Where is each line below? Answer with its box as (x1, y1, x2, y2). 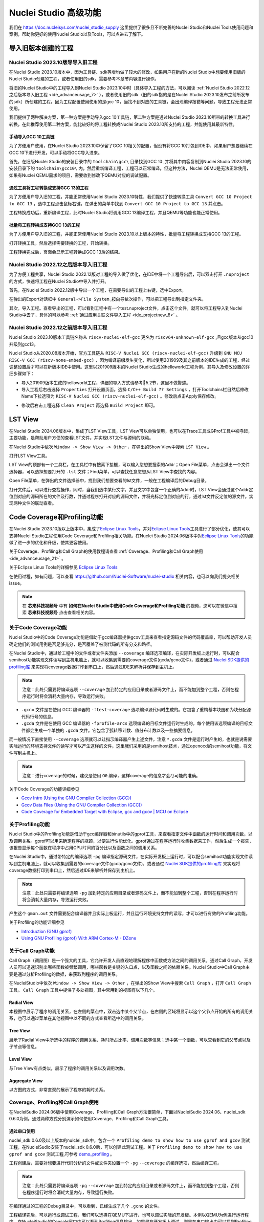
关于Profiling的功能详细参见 (9, 919, 65, 925)
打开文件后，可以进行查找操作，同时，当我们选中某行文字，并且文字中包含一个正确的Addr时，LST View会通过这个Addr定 (9, 486, 254, 492)
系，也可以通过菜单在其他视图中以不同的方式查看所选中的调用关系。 (9, 1015, 146, 1021)
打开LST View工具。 (9, 453, 50, 458)
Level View (9, 1056, 32, 1062)
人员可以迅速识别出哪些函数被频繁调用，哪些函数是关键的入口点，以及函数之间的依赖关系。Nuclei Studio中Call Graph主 (9, 964, 250, 970)
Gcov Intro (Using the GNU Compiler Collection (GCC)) (21, 795, 132, 801)
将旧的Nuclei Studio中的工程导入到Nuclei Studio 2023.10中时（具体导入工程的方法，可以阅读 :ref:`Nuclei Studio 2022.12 (9, 85, 250, 90)
